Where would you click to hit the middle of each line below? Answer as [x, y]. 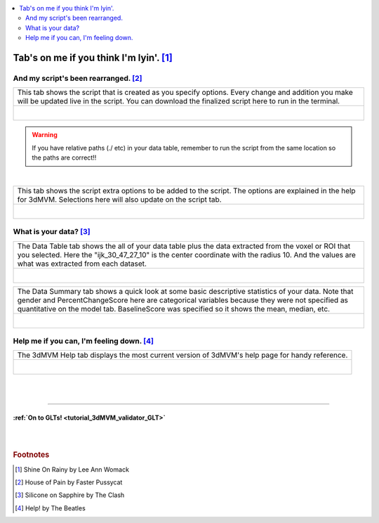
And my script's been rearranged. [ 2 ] [78, 78]
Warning [45, 135]
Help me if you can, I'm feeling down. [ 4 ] [84, 341]
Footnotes [31, 455]
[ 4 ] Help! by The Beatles [50, 508]
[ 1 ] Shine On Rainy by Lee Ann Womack [72, 469]
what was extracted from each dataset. [82, 264]
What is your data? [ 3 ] [52, 232]
